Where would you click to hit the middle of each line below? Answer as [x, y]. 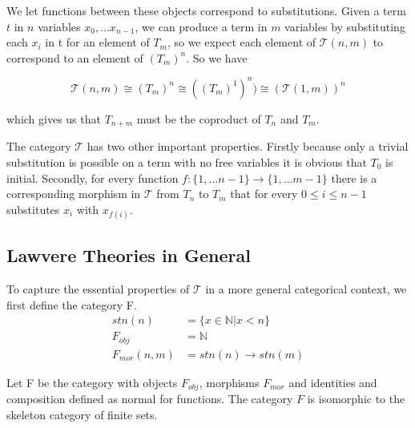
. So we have [217, 57]
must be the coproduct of [199, 118]
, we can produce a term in [201, 26]
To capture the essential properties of [98, 289]
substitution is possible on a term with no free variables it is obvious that [187, 162]
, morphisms [229, 382]
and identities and [333, 382]
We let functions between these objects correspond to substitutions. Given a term [206, 10]
